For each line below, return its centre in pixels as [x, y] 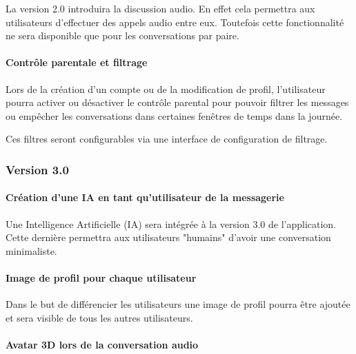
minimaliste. [31, 250]
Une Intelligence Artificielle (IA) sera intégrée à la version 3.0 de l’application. [171, 223]
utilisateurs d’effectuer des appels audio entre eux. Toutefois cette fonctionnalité [175, 22]
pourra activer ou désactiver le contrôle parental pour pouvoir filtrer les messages [177, 102]
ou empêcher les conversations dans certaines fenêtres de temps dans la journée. [174, 115]
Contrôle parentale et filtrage [77, 62]
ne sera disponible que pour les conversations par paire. [122, 35]
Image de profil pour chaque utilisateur [101, 277]
